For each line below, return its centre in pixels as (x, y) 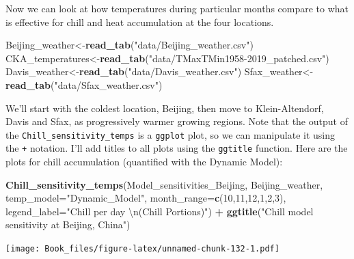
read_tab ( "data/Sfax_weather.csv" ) (84, 84)
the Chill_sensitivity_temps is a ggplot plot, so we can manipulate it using (170, 134)
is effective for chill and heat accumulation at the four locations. (140, 22)
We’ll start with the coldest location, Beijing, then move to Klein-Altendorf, (165, 108)
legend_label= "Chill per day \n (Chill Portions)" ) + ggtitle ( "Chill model (160, 211)
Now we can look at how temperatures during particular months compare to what (177, 8)
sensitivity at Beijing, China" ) (68, 224)
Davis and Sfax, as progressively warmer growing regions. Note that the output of (177, 121)
